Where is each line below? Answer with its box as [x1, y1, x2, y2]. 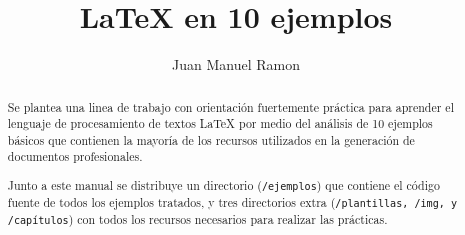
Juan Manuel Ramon [172, 54, 300, 75]
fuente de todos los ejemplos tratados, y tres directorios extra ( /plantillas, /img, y [7, 194, 458, 211]
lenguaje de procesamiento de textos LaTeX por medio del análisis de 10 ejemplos [7, 115, 433, 132]
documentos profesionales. [7, 148, 143, 165]
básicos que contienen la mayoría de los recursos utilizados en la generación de [7, 131, 415, 148]
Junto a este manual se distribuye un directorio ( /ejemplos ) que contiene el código [7, 177, 440, 194]
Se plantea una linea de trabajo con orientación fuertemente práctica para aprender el [7, 98, 454, 115]
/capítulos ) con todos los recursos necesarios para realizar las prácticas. [7, 211, 388, 228]
